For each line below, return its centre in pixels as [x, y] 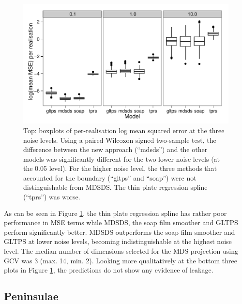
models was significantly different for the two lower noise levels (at [122, 159]
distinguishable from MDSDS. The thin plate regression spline [115, 187]
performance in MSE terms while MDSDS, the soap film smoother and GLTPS [121, 222]
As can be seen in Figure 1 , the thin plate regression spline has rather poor [115, 213]
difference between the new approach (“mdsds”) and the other [115, 149]
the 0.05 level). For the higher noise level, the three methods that [120, 168]
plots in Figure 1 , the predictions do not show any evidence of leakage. [109, 270]
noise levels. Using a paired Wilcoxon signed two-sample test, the [120, 140]
